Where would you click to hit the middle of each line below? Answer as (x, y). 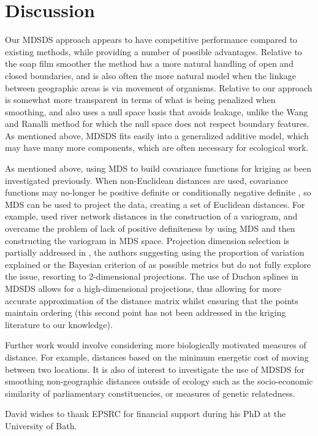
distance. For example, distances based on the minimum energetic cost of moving (157, 357)
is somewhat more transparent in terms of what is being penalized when (140, 100)
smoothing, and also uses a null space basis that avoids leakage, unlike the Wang (157, 111)
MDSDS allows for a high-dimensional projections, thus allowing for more (143, 288)
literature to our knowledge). (59, 324)
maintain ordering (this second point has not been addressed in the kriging (146, 312)
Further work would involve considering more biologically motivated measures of (156, 345)
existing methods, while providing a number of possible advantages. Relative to (153, 51)
